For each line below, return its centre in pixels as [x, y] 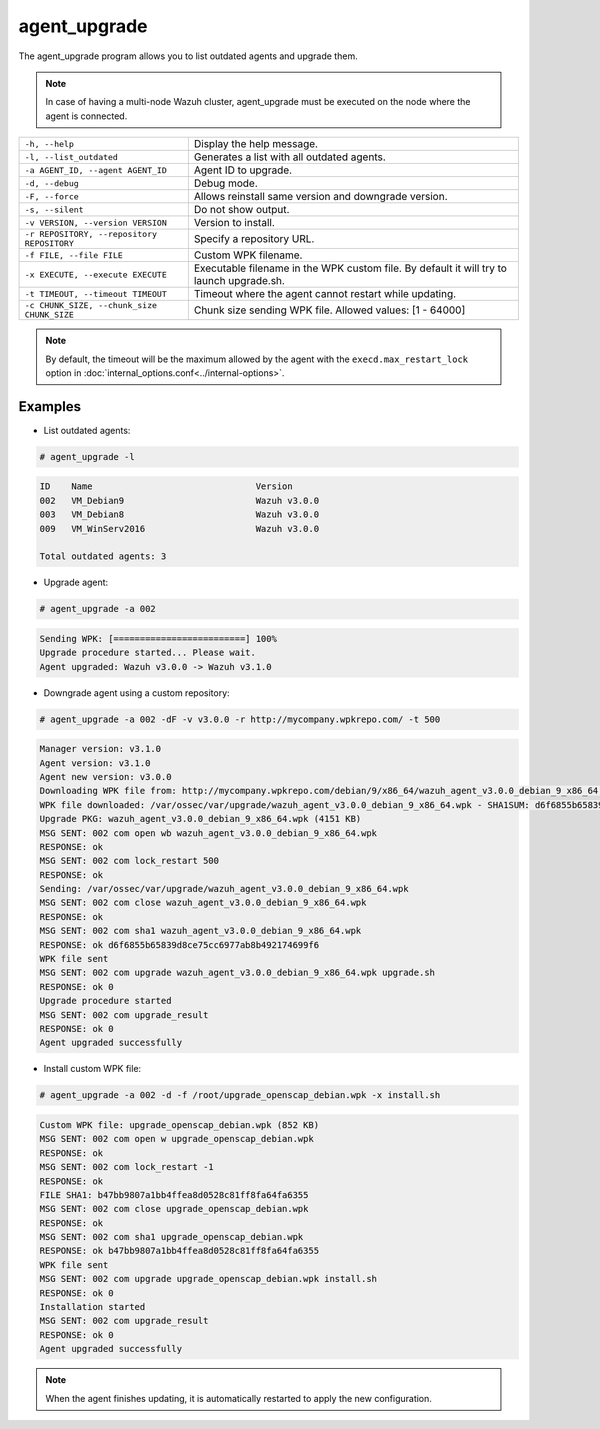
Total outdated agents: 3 [103, 556]
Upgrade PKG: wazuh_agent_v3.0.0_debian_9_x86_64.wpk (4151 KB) [200, 819]
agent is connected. [86, 116]
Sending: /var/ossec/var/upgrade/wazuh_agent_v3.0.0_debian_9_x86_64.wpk [224, 889]
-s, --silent [54, 209]
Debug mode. [226, 183]
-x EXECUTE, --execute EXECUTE [95, 274]
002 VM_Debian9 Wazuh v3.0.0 [179, 500]
